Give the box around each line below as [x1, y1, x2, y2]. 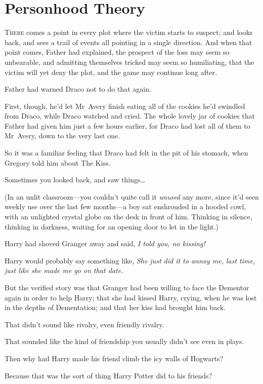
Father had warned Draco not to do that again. [5, 84, 151, 94]
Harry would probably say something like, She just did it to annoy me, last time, [5, 255, 255, 265]
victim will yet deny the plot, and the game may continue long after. [5, 66, 217, 77]
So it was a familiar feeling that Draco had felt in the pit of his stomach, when [5, 147, 248, 158]
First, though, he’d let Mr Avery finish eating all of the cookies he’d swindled [5, 100, 245, 111]
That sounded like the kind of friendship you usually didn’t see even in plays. [5, 336, 244, 347]
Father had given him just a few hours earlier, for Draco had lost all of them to [5, 120, 250, 131]
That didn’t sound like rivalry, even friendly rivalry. [5, 319, 164, 329]
